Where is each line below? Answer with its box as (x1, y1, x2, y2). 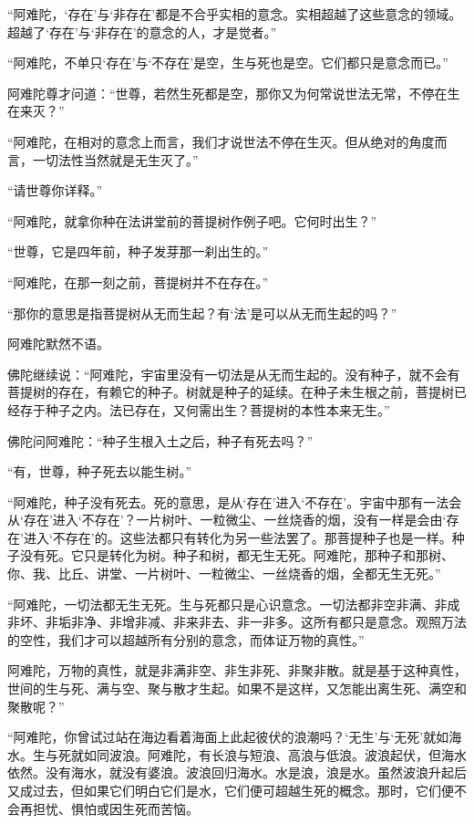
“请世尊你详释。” (7, 181, 103, 200)
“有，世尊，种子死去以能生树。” (7, 462, 192, 481)
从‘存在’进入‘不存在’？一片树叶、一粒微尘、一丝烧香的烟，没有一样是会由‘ (7, 510, 447, 529)
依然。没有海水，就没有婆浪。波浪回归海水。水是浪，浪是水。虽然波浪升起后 (7, 763, 467, 782)
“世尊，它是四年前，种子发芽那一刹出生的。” (7, 242, 269, 261)
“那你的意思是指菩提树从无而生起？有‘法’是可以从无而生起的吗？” (7, 303, 397, 322)
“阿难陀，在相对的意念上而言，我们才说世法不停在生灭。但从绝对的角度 (7, 131, 435, 151)
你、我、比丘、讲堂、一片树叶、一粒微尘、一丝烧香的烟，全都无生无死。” (7, 564, 441, 583)
